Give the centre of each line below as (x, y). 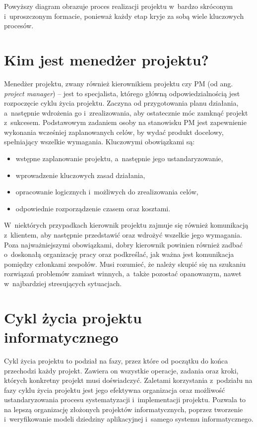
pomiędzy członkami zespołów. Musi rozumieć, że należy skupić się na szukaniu (125, 264)
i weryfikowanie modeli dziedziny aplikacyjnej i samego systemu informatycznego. (129, 419)
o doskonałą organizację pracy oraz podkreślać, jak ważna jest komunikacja (119, 254)
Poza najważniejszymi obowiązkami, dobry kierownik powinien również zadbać (124, 244)
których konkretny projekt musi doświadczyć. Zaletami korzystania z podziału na (128, 380)
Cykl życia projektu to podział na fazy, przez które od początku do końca (116, 360)
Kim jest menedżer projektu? (106, 59)
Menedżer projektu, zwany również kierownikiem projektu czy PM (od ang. (119, 83)
